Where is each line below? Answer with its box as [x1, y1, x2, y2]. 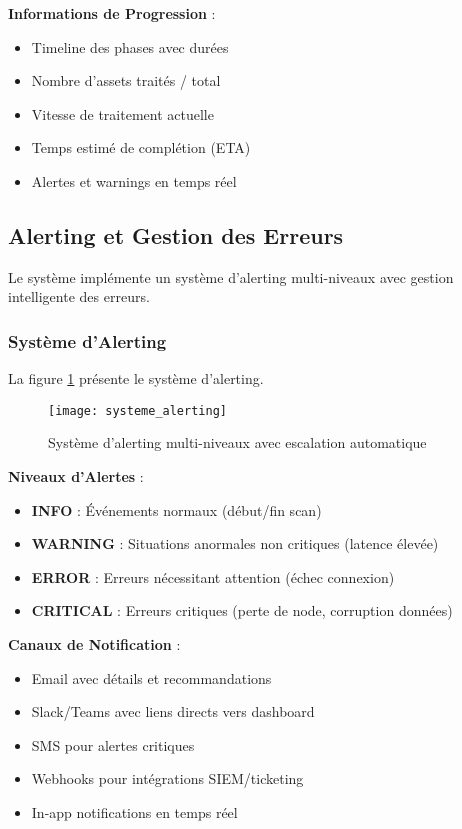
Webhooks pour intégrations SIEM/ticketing [31, 768, 304, 789]
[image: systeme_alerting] [48, 403, 227, 418]
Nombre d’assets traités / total [31, 70, 221, 91]
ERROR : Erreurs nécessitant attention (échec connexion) [31, 566, 395, 587]
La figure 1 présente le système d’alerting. [8, 368, 264, 389]
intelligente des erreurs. [8, 286, 150, 307]
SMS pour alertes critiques [31, 734, 195, 755]
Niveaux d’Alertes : [8, 466, 144, 487]
